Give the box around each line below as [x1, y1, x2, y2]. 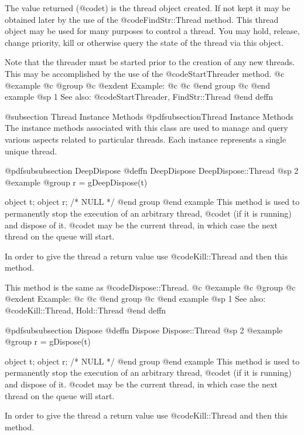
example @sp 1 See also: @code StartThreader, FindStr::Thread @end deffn [5, 90, 273, 103]
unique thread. [5, 144, 57, 157]
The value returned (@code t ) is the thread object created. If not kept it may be [5, 2, 291, 14]
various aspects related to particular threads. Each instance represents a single [5, 133, 286, 145]
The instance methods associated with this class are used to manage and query [5, 122, 288, 134]
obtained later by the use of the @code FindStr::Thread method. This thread [5, 13, 279, 25]
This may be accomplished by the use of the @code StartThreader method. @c [5, 67, 285, 79]
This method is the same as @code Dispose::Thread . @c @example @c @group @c [5, 281, 296, 293]
